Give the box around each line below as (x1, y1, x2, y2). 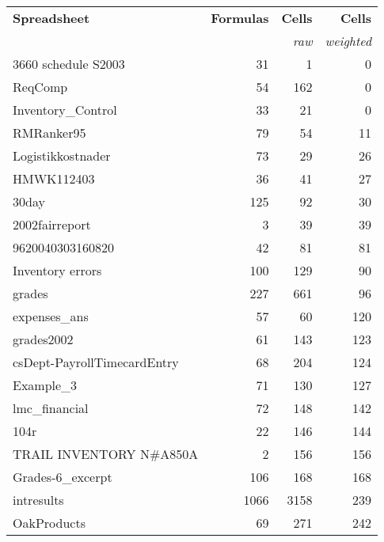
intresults (13, 491, 64, 509)
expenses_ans (13, 307, 89, 325)
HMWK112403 (13, 169, 95, 188)
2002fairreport (13, 215, 91, 233)
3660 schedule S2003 (13, 55, 125, 73)
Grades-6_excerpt (13, 468, 112, 486)
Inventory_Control (13, 100, 117, 119)
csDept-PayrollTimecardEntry (13, 353, 179, 371)
